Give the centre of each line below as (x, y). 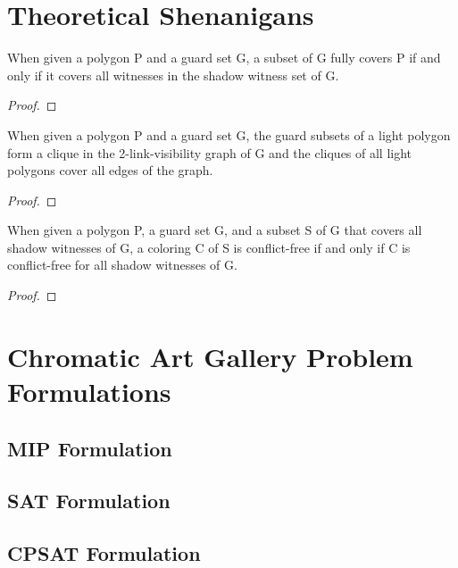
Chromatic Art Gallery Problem (210, 356)
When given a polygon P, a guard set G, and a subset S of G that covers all (215, 230)
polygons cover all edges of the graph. (110, 170)
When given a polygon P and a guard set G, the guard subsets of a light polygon (229, 134)
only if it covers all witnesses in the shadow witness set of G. (173, 75)
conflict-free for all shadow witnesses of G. (122, 265)
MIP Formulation (90, 448)
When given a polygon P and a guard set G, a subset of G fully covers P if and (224, 58)
